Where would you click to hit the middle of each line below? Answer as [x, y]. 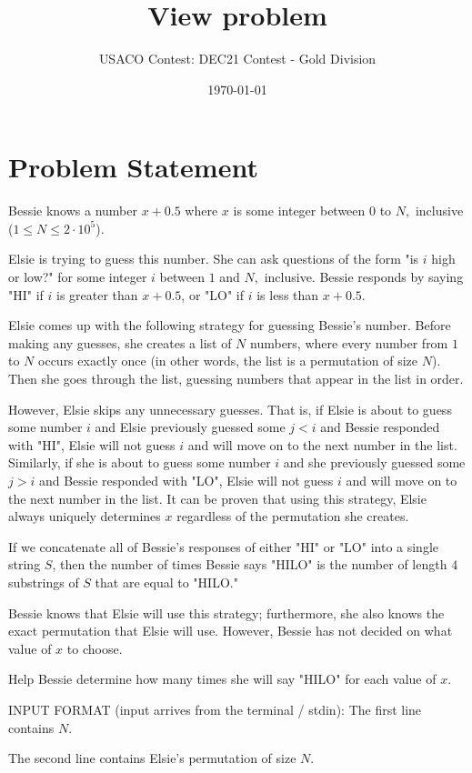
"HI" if [26, 294]
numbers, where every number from [349, 342]
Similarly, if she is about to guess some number [140, 462]
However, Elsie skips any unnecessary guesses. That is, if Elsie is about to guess [230, 409]
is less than [288, 294]
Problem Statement [133, 167]
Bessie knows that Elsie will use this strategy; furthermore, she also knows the [226, 612]
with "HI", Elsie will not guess [92, 444]
